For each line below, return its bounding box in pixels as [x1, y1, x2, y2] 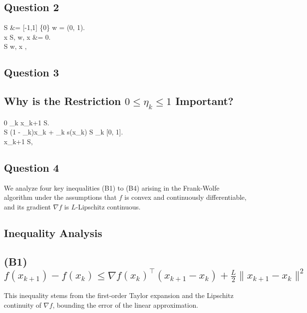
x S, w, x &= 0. [4, 31, 51, 42]
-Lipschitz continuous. [76, 201, 141, 211]
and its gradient [4, 201, 51, 211]
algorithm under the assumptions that [4, 192, 117, 202]
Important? [175, 93, 234, 108]
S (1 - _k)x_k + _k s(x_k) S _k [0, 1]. [4, 127, 123, 137]
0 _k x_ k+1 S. [4, 117, 49, 127]
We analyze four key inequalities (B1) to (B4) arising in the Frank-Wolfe [4, 182, 219, 193]
